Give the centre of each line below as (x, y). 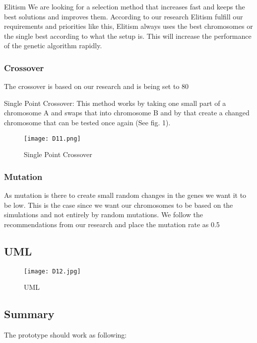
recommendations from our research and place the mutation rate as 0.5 (112, 224)
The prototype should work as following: (65, 335)
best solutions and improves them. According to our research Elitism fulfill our (124, 16)
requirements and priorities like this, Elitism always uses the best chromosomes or (128, 26)
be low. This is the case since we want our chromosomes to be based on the (119, 205)
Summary (29, 314)
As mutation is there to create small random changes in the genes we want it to (125, 195)
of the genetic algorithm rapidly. (53, 45)
